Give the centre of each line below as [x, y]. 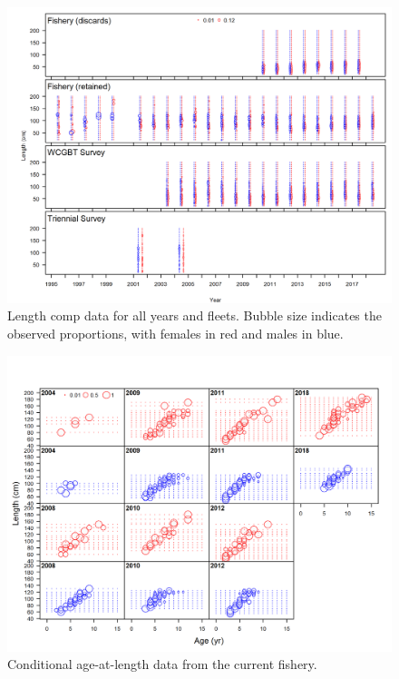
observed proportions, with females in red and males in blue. [175, 334]
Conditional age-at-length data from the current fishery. [162, 664]
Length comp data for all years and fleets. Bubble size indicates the [195, 315]
